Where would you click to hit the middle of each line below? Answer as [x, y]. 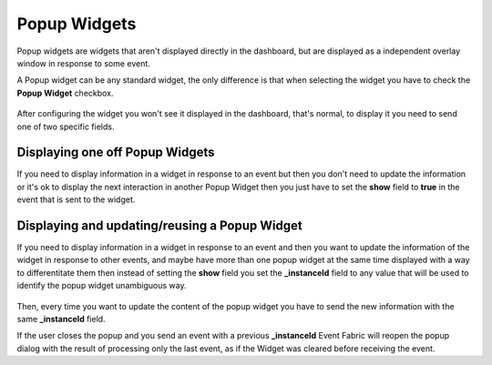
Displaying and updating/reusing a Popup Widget [159, 226]
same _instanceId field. [61, 319]
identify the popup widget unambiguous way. [102, 286]
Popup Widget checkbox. [65, 93]
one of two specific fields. [66, 127]
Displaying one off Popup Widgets [116, 152]
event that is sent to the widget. [76, 199]
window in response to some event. [83, 63]
